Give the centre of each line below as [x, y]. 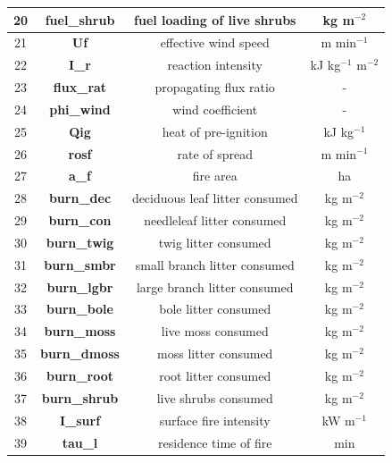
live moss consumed [215, 331]
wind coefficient [215, 109]
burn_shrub [80, 397]
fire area [215, 176]
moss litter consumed [215, 354]
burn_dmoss [80, 354]
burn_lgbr [80, 286]
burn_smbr [80, 264]
